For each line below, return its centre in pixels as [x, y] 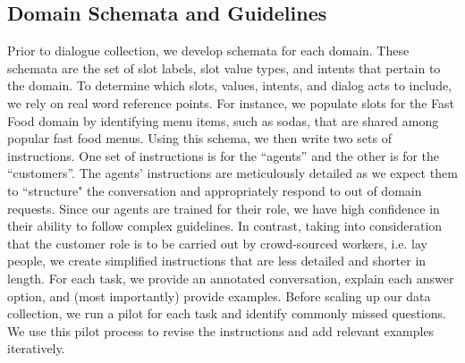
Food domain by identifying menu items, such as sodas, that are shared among [223, 120]
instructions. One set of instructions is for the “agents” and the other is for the [224, 155]
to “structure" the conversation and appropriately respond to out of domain [215, 190]
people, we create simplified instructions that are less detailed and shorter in [217, 261]
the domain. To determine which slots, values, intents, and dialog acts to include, [230, 85]
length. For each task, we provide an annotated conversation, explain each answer [231, 278]
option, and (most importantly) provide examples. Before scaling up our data [219, 295]
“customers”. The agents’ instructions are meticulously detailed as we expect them [232, 173]
